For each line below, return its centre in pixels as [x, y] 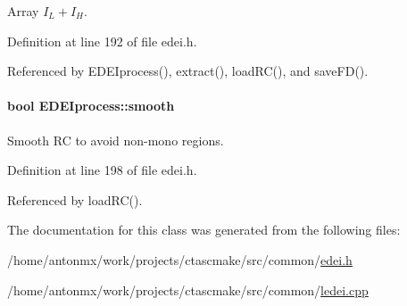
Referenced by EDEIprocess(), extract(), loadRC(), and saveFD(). [188, 71]
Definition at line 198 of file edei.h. [102, 170]
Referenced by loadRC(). [75, 199]
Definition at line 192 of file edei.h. [102, 41]
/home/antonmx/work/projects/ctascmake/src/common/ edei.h [180, 259]
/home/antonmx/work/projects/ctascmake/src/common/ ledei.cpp [188, 289]
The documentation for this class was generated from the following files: [204, 230]
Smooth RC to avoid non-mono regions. [116, 140]
